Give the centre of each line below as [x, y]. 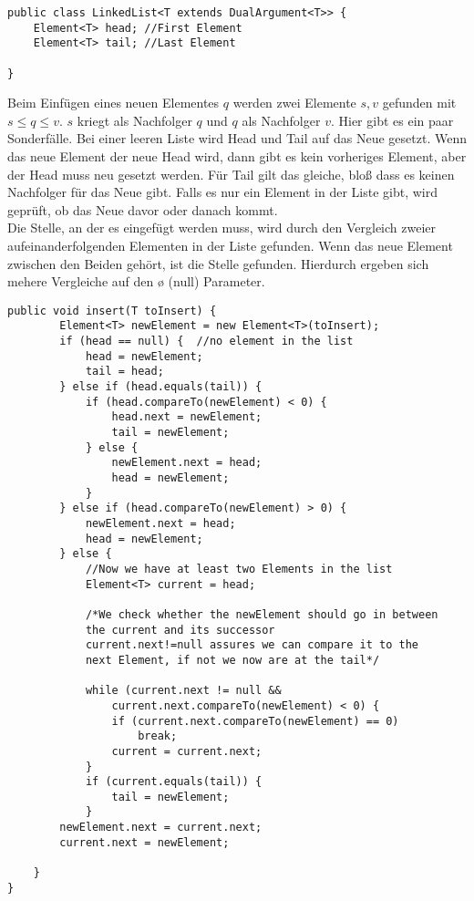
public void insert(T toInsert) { [112, 311]
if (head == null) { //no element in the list [206, 342]
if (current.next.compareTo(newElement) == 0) [255, 721]
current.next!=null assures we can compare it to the [252, 645]
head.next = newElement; [187, 417]
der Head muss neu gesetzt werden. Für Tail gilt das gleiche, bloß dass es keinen [231, 174]
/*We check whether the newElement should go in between [262, 614]
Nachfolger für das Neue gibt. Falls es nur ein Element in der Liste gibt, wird [223, 192]
